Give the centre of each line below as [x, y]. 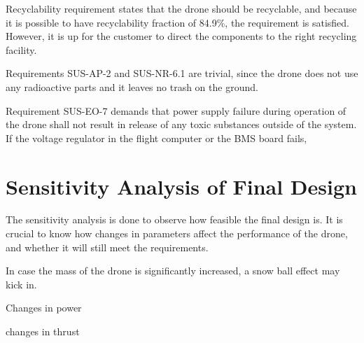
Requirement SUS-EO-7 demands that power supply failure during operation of [176, 110]
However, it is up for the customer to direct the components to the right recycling [181, 36]
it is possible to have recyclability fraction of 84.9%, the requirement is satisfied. [177, 22]
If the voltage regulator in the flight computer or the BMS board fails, [156, 138]
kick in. [21, 284]
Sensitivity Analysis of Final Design [181, 186]
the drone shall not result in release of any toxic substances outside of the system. [181, 124]
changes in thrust [43, 331]
